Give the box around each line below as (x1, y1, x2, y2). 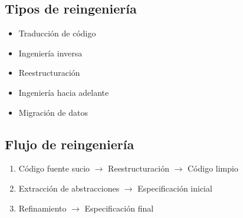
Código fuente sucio (18, 162, 90, 175)
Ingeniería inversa (18, 46, 83, 59)
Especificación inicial (137, 182, 212, 194)
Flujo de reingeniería (5, 135, 134, 153)
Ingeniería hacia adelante (18, 86, 109, 98)
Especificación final (84, 202, 154, 214)
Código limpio (187, 162, 238, 175)
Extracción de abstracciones (18, 182, 120, 194)
